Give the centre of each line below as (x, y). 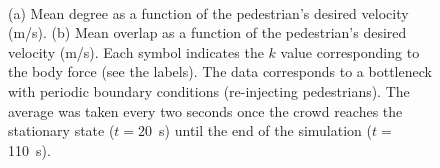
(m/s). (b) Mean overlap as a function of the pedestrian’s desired (207, 32)
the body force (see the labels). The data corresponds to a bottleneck (220, 71)
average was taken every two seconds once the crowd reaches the (205, 110)
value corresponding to (350, 51)
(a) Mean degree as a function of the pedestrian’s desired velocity (208, 12)
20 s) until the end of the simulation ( (255, 130)
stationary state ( (61, 130)
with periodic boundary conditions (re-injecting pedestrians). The (209, 90)
